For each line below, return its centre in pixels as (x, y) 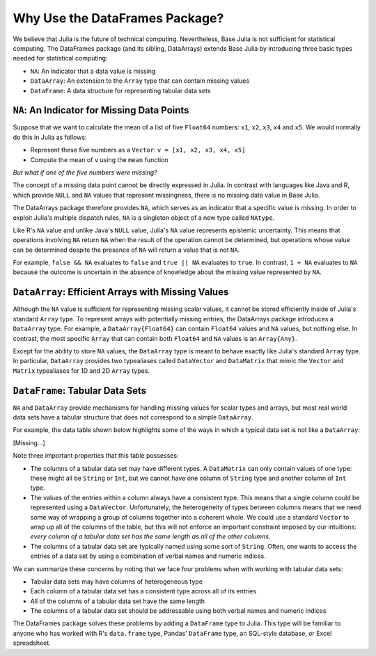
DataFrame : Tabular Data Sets (80, 391)
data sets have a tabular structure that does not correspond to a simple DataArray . (133, 417)
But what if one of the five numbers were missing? (85, 172)
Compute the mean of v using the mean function (99, 159)
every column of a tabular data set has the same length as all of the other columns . (150, 536)
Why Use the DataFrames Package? (118, 18)
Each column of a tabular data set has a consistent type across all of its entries (143, 591)
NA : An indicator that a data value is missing (93, 71)
